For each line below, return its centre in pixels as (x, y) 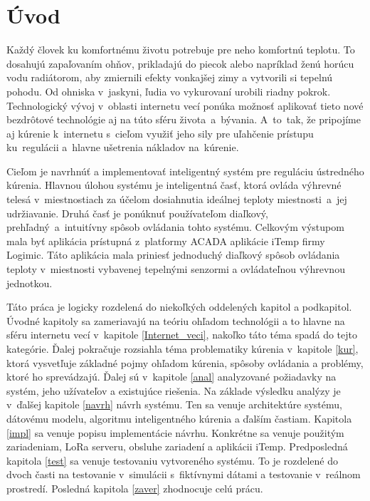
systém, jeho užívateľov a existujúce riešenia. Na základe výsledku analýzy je (174, 390)
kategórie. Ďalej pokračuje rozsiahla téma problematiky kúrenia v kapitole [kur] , (183, 348)
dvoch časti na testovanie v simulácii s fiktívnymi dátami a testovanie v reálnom (184, 474)
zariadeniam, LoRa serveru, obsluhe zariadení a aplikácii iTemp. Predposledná (177, 446)
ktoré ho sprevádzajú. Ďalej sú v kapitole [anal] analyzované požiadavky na (171, 377)
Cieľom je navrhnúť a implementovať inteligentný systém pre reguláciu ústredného (185, 171)
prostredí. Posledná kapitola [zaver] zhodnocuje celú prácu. (135, 488)
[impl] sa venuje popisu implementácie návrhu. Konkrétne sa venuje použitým (175, 432)
